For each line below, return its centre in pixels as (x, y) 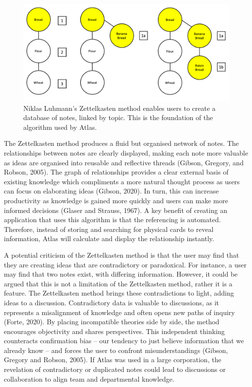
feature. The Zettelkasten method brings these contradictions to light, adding (119, 293)
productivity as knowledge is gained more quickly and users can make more (116, 200)
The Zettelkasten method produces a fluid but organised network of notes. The (121, 143)
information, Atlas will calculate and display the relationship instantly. (109, 238)
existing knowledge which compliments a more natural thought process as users (122, 181)
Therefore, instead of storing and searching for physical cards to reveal (109, 229)
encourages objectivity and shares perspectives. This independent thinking (114, 331)
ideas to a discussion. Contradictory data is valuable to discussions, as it (112, 302)
